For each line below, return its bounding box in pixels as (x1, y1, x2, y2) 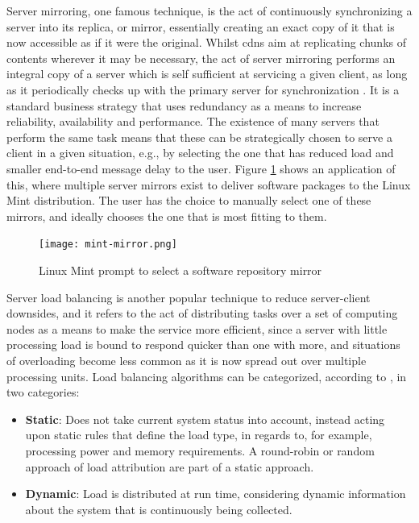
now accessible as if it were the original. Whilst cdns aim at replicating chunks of (6, 34, 407, 51)
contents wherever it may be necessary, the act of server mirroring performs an (6, 49, 396, 66)
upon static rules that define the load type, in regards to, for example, (25, 426, 372, 443)
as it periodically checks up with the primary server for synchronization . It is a (6, 81, 400, 98)
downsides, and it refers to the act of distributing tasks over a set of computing (6, 305, 398, 322)
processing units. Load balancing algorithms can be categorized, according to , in (6, 367, 407, 384)
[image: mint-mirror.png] (39, 239, 177, 251)
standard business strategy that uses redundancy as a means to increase (6, 97, 362, 114)
